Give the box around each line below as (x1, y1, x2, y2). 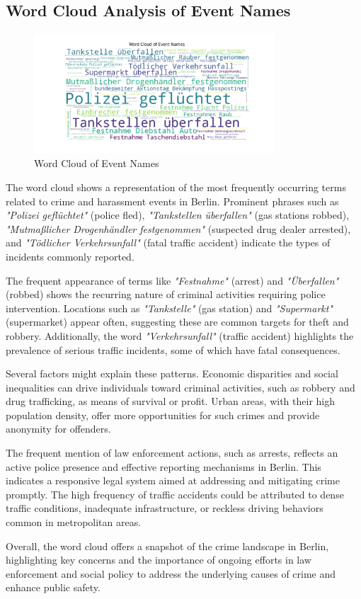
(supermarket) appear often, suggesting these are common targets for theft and (6, 314, 349, 329)
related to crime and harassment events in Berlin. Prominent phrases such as (6, 193, 339, 208)
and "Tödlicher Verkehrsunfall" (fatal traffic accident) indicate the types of (6, 235, 331, 250)
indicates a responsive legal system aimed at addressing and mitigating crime (6, 473, 340, 488)
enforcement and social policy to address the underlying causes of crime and (6, 566, 336, 581)
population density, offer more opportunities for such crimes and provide (6, 407, 320, 422)
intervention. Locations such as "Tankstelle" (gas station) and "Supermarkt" (6, 300, 333, 315)
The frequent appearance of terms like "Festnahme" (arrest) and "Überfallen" (6, 273, 339, 287)
